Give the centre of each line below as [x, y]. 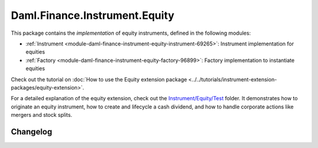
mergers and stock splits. [42, 115]
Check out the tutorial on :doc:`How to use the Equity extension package [99, 79]
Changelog [32, 132]
